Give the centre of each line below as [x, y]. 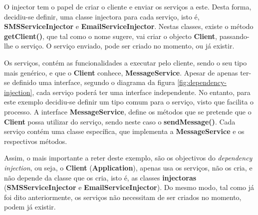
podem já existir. [30, 207]
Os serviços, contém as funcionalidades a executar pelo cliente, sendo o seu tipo [126, 62]
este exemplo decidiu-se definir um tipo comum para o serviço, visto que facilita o [129, 102]
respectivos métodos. [36, 141]
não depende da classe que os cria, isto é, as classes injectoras [100, 177]
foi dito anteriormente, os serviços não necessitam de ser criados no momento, [123, 197]
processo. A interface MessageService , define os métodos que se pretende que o [128, 111]
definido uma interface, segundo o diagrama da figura [94, 82]
